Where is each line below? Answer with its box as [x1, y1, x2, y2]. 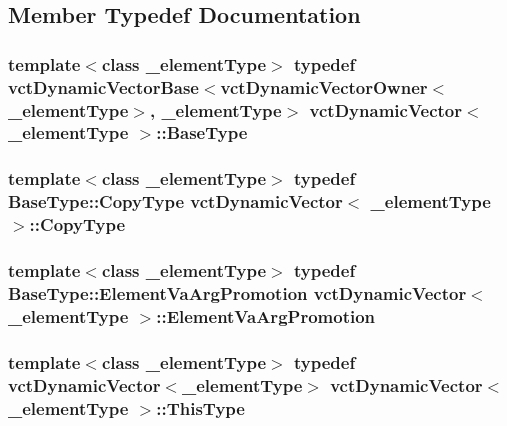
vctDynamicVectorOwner [220, 74, 428, 99]
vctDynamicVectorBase [8, 74, 199, 99]
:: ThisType [156, 395, 245, 420]
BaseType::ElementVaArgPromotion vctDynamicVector [8, 280, 467, 305]
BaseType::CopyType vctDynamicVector [8, 189, 343, 214]
